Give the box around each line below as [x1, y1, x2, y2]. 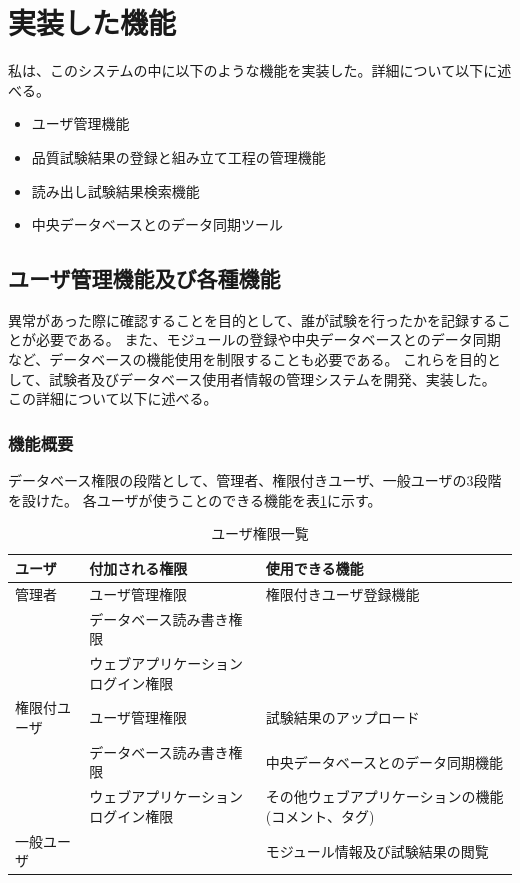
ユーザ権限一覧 [211, 523, 309, 544]
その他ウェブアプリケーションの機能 [265, 786, 504, 807]
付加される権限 [89, 557, 188, 578]
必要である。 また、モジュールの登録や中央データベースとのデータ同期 [35, 329, 501, 350]
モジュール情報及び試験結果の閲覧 [265, 840, 489, 861]
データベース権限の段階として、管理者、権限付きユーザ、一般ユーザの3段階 [8, 470, 502, 491]
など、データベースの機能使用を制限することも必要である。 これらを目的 [8, 349, 488, 370]
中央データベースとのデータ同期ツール [31, 214, 283, 235]
